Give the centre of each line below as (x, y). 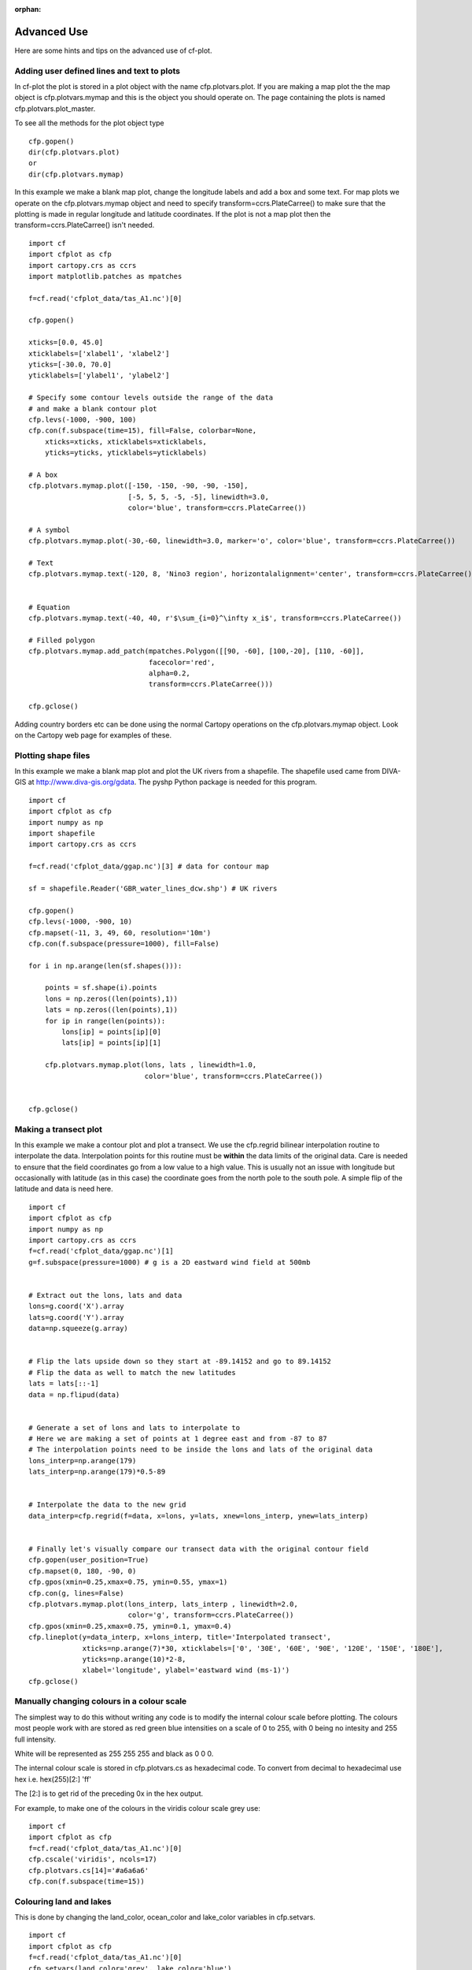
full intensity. (35, 1739)
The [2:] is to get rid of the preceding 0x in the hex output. (109, 1793)
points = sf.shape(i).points (101, 988)
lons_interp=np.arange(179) (83, 1461)
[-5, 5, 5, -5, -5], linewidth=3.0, (198, 497)
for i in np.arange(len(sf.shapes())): (105, 966)
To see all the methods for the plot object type (89, 123)
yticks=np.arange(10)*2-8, (134, 1659)
